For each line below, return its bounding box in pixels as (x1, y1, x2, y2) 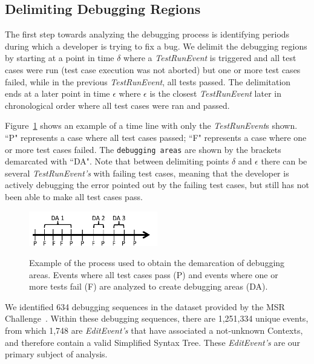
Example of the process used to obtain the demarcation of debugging (29, 256, 285, 269)
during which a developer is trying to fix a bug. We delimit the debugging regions (5, 39, 307, 52)
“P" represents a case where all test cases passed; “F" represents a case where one (5, 131, 307, 143)
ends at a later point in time (5, 87, 110, 100)
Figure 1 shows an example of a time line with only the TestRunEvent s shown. (5, 119, 298, 132)
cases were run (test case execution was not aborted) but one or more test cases (5, 63, 301, 76)
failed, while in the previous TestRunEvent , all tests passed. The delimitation (5, 75, 291, 88)
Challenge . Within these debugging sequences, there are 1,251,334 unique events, (5, 312, 309, 325)
